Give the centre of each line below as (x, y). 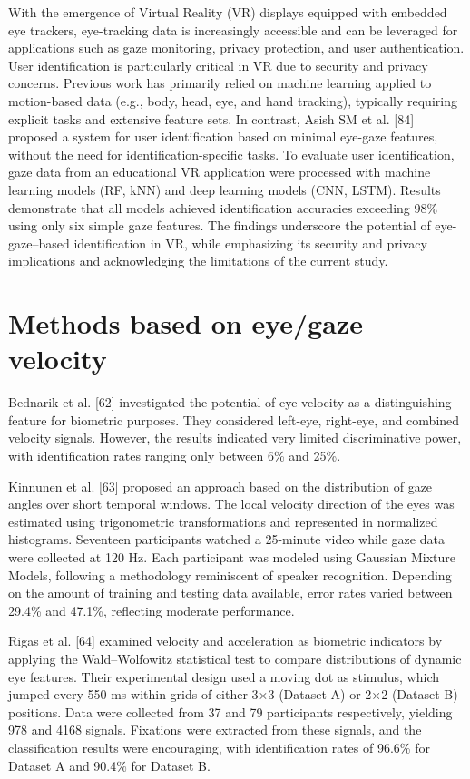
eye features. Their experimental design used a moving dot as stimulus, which (224, 676)
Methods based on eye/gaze (186, 323)
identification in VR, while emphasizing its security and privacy (250, 243)
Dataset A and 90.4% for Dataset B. (109, 765)
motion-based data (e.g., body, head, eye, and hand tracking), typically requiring (233, 100)
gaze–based (39, 243)
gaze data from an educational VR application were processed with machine (220, 172)
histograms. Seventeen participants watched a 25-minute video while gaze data (226, 539)
